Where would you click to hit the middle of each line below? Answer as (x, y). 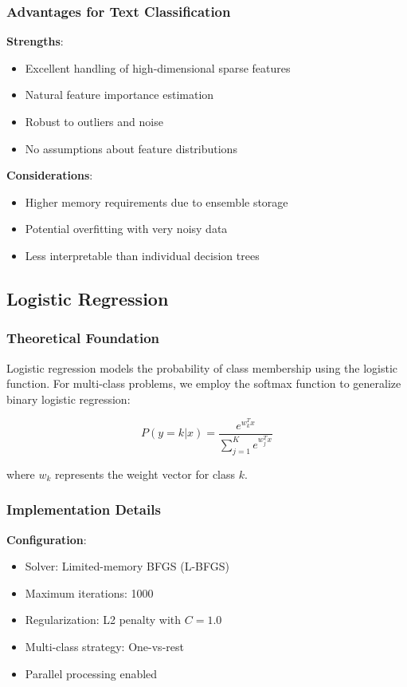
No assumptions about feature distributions (131, 148)
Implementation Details (84, 509)
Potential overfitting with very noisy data (126, 229)
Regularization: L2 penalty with (103, 620)
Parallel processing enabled (91, 673)
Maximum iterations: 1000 (89, 592)
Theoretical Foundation (83, 338)
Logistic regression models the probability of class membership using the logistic (202, 367)
